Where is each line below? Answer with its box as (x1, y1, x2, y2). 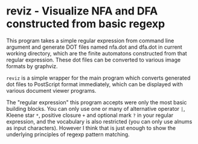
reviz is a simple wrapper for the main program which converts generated (6, 74, 191, 81)
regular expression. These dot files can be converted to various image (6, 56, 181, 63)
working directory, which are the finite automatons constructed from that (6, 49, 187, 57)
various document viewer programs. (6, 87, 97, 94)
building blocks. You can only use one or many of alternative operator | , (6, 105, 185, 112)
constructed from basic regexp (6, 17, 165, 31)
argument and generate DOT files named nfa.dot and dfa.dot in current (6, 43, 182, 51)
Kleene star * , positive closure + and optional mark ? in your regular (6, 111, 174, 119)
